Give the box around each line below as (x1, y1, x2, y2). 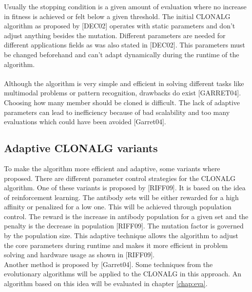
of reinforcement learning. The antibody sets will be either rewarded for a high (4, 192, 239, 202)
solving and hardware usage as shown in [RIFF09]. (4, 249, 155, 260)
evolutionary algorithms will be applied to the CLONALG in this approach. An (4, 269, 241, 279)
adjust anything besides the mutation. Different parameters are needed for (4, 30, 226, 40)
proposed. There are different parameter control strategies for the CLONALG (4, 173, 236, 183)
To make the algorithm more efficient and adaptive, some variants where (4, 163, 220, 173)
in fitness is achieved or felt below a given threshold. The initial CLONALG (4, 11, 231, 21)
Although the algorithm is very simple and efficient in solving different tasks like (4, 78, 244, 88)
